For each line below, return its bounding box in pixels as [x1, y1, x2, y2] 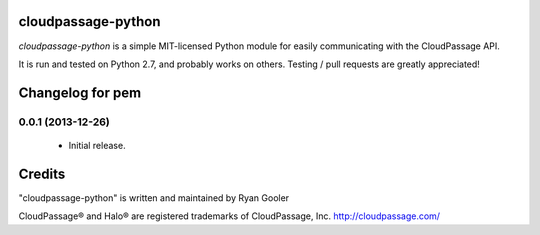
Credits [18, 165, 66, 182]
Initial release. [68, 139, 126, 151]
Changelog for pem [18, 84, 142, 101]
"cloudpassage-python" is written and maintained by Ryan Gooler [18, 191, 290, 204]
